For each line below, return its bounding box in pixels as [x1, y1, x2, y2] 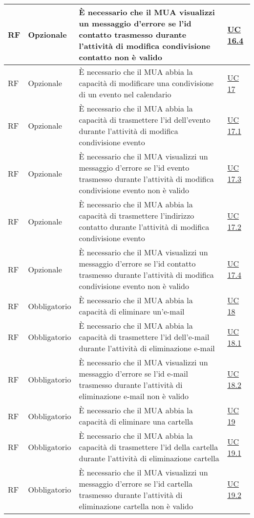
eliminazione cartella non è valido [79, 500, 193, 512]
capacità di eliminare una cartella [79, 416, 193, 427]
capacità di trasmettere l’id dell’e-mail [79, 331, 210, 342]
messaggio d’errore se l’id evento [79, 162, 190, 173]
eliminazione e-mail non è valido [79, 390, 189, 402]
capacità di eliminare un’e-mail [79, 306, 185, 317]
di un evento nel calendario [79, 89, 171, 100]
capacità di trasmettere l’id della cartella [79, 441, 218, 452]
